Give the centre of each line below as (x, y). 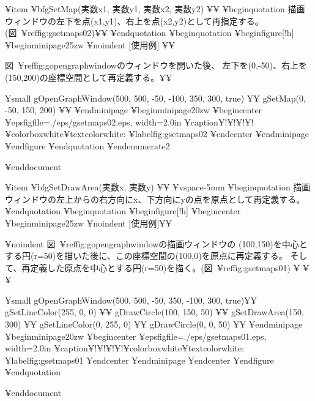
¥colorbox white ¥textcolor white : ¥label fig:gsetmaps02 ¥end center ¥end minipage (157, 134)
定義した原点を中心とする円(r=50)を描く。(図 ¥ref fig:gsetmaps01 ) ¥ (165, 267)
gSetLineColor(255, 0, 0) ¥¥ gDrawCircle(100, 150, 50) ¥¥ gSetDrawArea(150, (154, 312)
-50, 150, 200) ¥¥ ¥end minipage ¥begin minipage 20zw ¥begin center (134, 110)
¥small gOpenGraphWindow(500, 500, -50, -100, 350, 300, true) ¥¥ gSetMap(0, (155, 98)
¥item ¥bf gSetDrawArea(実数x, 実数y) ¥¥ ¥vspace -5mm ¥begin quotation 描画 (158, 187)
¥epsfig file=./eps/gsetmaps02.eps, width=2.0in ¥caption (112, 122)
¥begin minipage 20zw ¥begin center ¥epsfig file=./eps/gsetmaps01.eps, (136, 336)
